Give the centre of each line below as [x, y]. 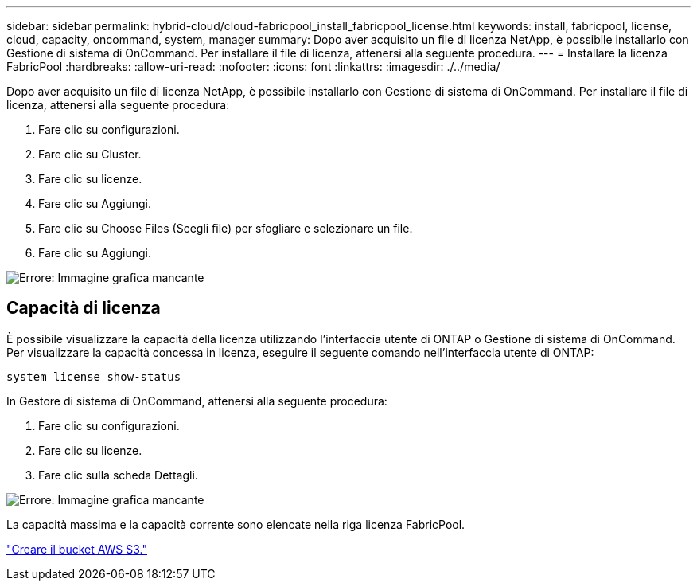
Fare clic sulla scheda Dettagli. [118, 475]
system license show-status [94, 376]
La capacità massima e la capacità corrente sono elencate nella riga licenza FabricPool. [236, 524]
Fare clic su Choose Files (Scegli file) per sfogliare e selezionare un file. [226, 228]
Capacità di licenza [84, 308]
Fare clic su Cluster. [90, 154]
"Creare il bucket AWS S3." [77, 549]
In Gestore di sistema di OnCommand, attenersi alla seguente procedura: [197, 401]
